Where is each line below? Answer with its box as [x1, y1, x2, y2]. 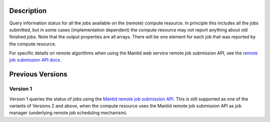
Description [9, 6, 47, 15]
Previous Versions [9, 70, 67, 78]
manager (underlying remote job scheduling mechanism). [9, 110, 127, 116]
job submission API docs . [9, 57, 61, 63]
